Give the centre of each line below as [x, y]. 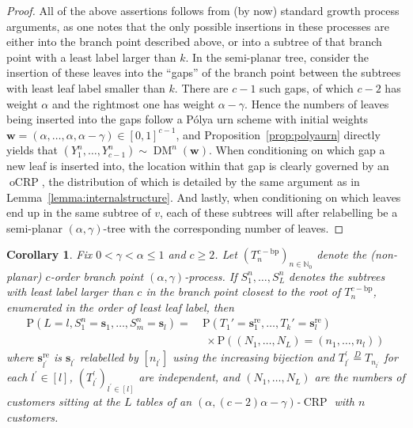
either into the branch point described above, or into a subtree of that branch [194, 42]
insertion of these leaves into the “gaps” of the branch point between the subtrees [204, 72]
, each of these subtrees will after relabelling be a [279, 212]
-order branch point [97, 276]
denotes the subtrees [337, 276]
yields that [32, 150]
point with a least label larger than [91, 57]
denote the [342, 254]
